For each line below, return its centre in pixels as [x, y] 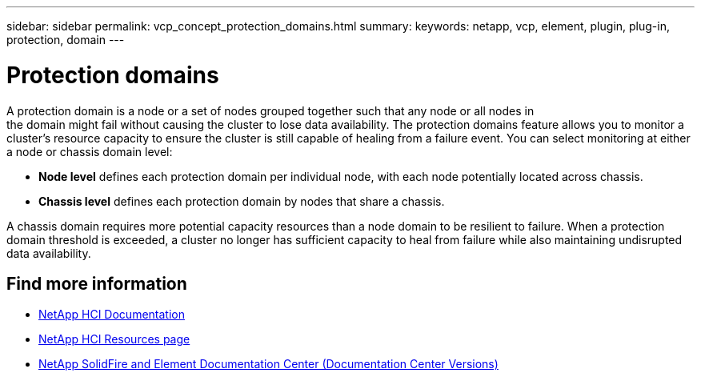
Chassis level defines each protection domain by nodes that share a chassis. [242, 201]
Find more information [97, 283]
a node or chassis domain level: [90, 151]
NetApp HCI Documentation [112, 315]
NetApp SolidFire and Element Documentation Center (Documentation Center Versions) [268, 364]
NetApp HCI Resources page [114, 339]
